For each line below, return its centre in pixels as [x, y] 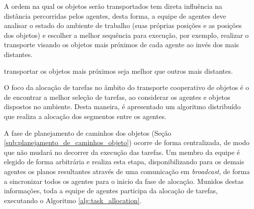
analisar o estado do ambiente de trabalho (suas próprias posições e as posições [123, 25]
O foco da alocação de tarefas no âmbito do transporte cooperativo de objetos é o [127, 87]
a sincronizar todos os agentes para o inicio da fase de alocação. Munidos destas [124, 181]
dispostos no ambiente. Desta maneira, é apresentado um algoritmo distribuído [122, 106]
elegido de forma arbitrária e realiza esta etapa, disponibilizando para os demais [124, 162]
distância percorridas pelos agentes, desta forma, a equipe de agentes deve [115, 15]
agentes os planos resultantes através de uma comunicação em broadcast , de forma [127, 171]
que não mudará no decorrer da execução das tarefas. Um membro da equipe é [122, 152]
